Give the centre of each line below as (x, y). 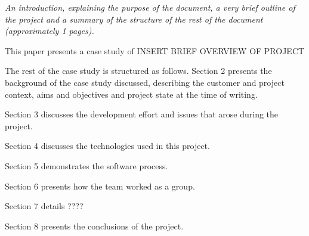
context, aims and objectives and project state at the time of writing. (131, 94)
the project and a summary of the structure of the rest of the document (134, 19)
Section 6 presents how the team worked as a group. (100, 186)
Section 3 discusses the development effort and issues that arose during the (142, 114)
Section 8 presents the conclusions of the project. (94, 226)
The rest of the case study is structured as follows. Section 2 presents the (138, 71)
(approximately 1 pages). (50, 31)
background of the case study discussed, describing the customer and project (145, 82)
